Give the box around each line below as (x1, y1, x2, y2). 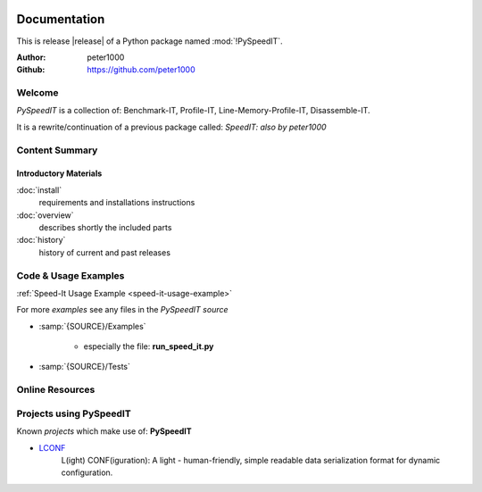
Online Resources (16, 384, 96, 396)
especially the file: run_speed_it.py (83, 341, 214, 352)
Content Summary (16, 144, 98, 156)
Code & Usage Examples (16, 269, 125, 281)
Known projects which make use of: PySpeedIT (16, 426, 192, 437)
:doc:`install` (16, 184, 62, 196)
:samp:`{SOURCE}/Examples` (38, 321, 146, 331)
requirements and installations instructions (38, 197, 195, 208)
